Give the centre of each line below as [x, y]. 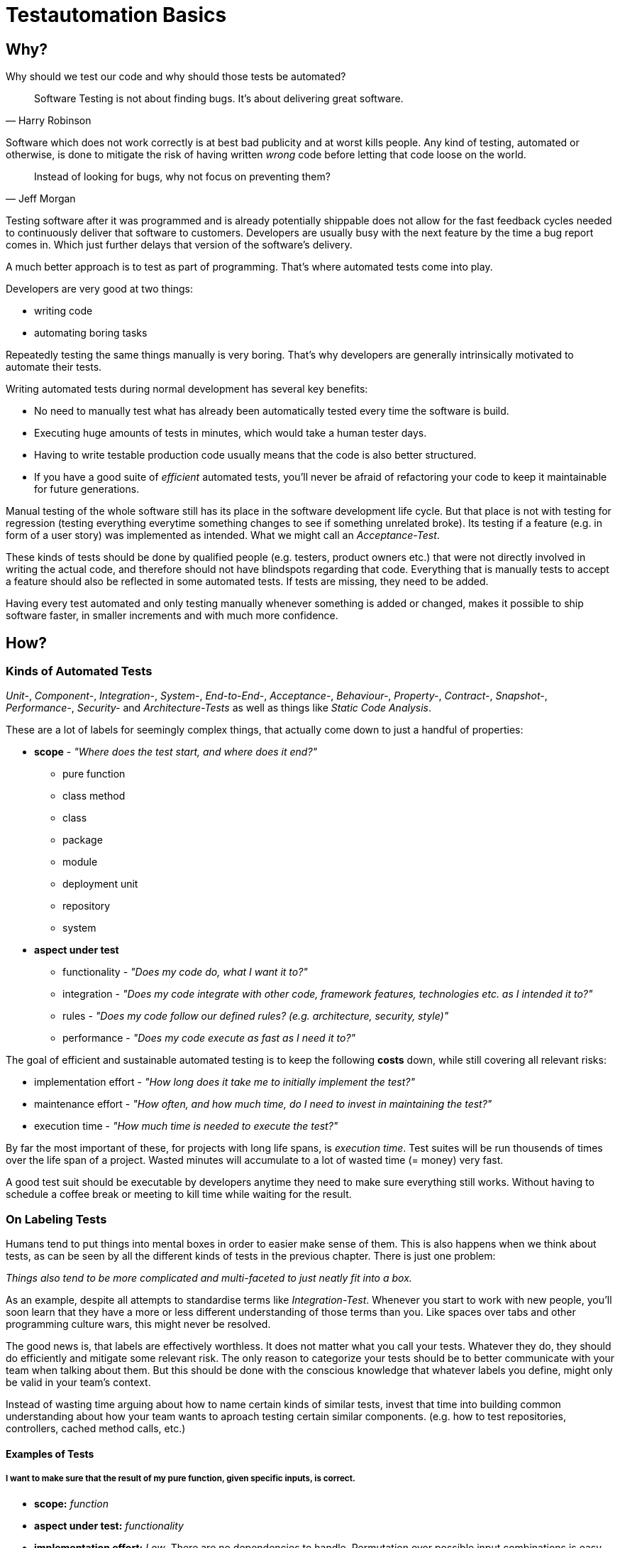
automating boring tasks [91, 333]
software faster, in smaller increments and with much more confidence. [172, 616]
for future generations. [87, 489]
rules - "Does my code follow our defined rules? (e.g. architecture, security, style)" [256, 1016]
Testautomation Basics [116, 15]
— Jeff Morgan [41, 199]
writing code [63, 311]
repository [87, 906]
